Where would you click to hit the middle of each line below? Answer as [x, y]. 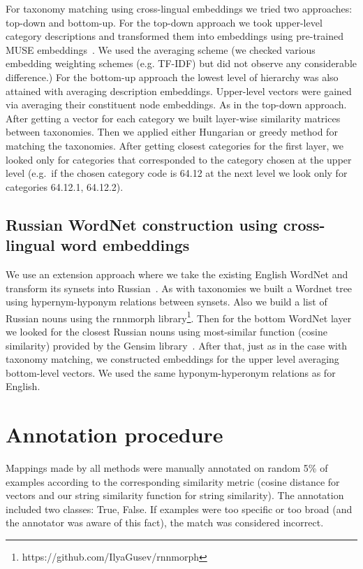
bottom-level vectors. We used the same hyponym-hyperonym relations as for [171, 372]
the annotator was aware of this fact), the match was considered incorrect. [165, 523]
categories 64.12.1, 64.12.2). [65, 186]
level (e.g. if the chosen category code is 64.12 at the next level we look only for [177, 173]
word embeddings [125, 245]
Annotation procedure [114, 434]
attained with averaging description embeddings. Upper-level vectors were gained [179, 91]
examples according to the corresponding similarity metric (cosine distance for [173, 481]
